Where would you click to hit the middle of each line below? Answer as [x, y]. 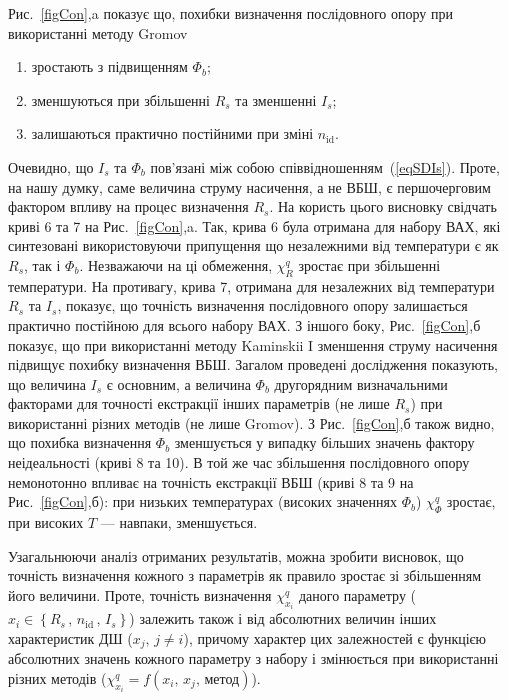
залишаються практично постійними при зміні [172, 133]
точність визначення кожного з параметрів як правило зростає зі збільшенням [244, 575]
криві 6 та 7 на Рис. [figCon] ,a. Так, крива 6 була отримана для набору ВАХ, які [254, 225]
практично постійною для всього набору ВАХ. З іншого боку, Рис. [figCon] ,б [244, 324]
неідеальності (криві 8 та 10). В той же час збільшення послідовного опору [239, 462]
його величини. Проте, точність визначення [140, 594]
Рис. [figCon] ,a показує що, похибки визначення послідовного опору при [230, 13]
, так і [42, 264]
